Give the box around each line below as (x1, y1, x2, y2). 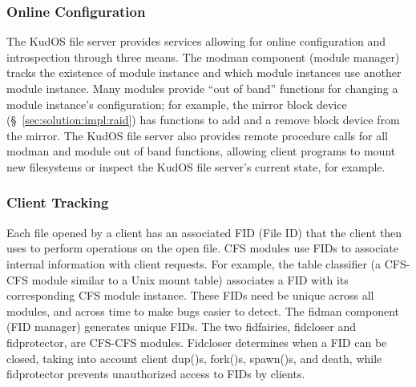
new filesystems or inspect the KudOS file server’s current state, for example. (6, 158, 386, 175)
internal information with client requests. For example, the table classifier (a (6, 255, 381, 272)
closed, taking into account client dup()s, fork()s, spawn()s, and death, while (6, 349, 382, 366)
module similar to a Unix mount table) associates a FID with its (31, 271, 349, 288)
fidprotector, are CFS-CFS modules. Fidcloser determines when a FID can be (6, 333, 387, 350)
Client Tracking (6, 192, 109, 212)
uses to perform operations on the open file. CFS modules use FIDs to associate (6, 240, 398, 256)
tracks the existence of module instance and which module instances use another (6, 64, 402, 81)
